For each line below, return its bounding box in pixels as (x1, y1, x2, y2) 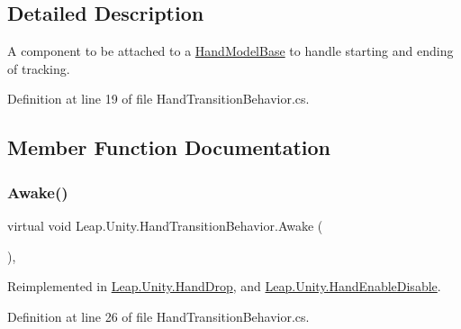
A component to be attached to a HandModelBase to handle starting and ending (7, 41, 454, 60)
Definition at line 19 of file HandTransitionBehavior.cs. (7, 89, 310, 108)
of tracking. (7, 59, 70, 78)
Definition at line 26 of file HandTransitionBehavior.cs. (7, 306, 310, 325)
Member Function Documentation (7, 133, 331, 161)
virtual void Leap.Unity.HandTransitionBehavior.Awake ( (7, 215, 323, 234)
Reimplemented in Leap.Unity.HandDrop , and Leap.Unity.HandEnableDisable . (7, 277, 441, 296)
